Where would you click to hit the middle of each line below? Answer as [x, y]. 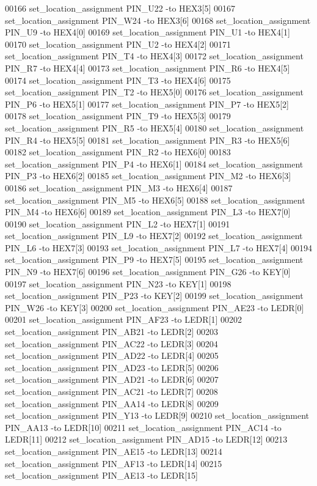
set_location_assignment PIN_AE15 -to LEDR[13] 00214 [114, 451]
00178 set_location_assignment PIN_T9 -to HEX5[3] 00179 [118, 116]
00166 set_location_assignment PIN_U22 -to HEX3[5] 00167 [120, 8]
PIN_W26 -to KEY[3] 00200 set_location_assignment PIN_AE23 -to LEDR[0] [155, 307]
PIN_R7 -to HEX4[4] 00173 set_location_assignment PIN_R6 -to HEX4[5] [148, 68]
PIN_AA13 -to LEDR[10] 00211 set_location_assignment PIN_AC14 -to [143, 427]
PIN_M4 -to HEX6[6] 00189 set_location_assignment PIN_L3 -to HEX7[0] [148, 212]
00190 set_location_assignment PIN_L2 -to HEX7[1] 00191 [118, 223]
